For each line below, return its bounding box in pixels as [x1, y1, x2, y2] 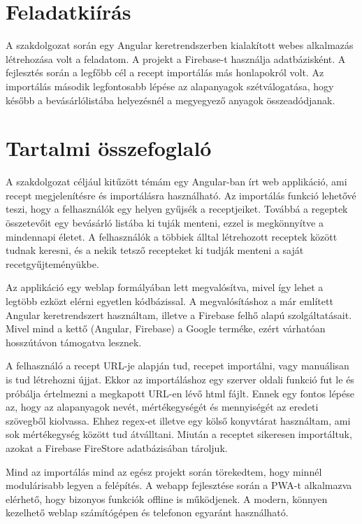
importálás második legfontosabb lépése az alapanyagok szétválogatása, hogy [6, 78, 334, 93]
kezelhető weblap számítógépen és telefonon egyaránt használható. [6, 505, 289, 520]
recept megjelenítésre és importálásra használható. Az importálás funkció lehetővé [6, 187, 356, 202]
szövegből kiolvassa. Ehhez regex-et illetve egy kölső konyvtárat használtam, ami [6, 413, 351, 427]
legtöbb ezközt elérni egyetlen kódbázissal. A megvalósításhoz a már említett [6, 293, 333, 308]
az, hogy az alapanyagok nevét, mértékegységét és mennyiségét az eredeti [6, 399, 319, 414]
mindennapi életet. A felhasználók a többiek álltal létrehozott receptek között [6, 229, 338, 243]
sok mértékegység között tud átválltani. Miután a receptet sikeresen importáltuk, [6, 427, 352, 441]
